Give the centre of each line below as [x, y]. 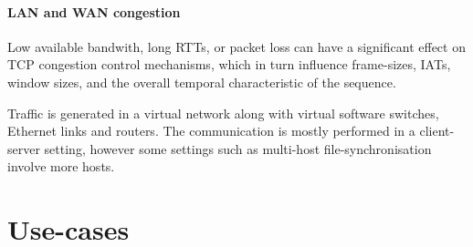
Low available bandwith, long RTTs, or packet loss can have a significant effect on [236, 46]
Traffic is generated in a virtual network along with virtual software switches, [223, 113]
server [24, 148]
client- [437, 131]
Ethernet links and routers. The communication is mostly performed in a [211, 131]
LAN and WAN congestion [94, 11]
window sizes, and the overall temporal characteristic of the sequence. [202, 82]
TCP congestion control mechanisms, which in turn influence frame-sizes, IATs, [229, 64]
